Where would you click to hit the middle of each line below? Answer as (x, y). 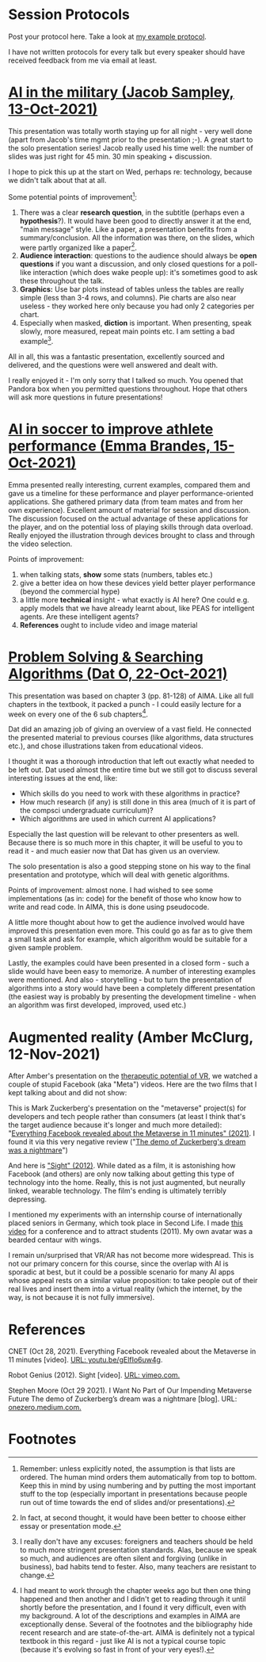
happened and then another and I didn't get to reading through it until (133, 1599)
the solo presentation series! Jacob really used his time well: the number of (131, 147)
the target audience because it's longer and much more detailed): (115, 1125)
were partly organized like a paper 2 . (78, 246)
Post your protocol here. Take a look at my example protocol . (108, 36)
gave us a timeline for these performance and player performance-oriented (131, 493)
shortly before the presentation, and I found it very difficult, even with (133, 1607)
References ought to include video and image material (108, 625)
